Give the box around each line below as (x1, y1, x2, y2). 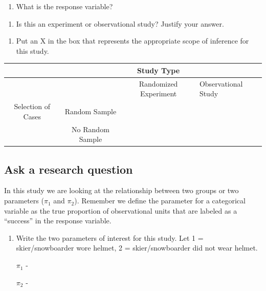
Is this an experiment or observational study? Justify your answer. (16, 18, 224, 29)
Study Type (137, 65, 180, 75)
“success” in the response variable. (4, 215, 112, 226)
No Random (72, 123, 109, 134)
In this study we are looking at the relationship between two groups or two (4, 185, 239, 196)
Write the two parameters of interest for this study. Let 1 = (16, 232, 204, 243)
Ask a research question (4, 161, 133, 177)
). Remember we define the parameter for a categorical (74, 195, 246, 206)
